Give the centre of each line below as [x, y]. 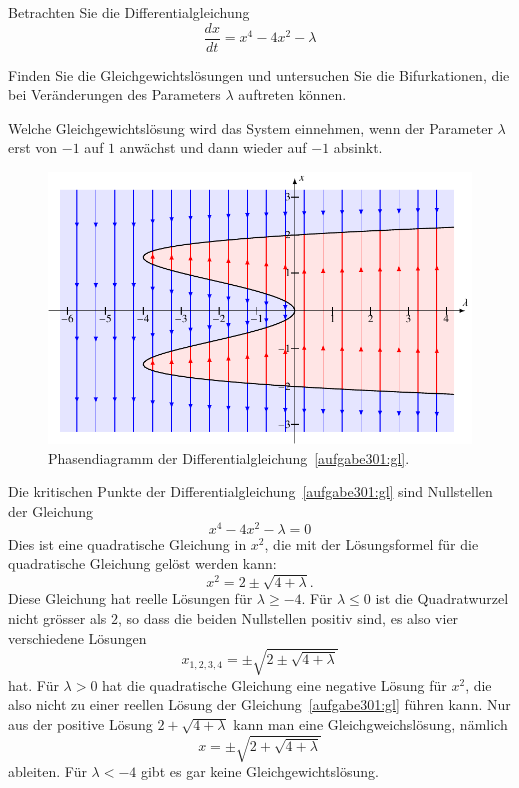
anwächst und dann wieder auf [213, 147]
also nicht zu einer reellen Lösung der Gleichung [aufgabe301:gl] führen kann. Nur [259, 704]
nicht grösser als [57, 617]
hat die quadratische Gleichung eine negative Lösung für [274, 684]
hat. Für [33, 684]
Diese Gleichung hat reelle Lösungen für [130, 598]
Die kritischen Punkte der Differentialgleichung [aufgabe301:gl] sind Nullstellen [250, 491]
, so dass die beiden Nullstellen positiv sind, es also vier [288, 617]
